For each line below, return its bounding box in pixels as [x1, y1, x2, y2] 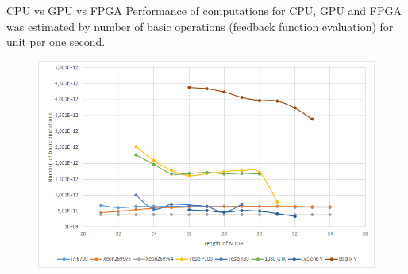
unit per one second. [6, 33, 106, 50]
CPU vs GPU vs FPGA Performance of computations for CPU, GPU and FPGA [6, 2, 402, 18]
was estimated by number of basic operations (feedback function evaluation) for [6, 17, 394, 34]
